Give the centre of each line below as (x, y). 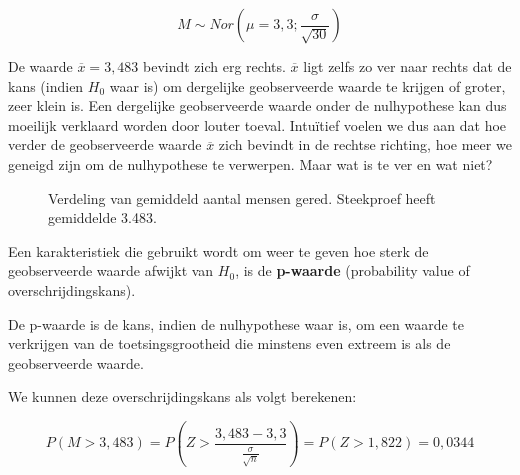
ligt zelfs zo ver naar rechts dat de (407, 66)
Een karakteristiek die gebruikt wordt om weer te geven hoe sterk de (218, 250)
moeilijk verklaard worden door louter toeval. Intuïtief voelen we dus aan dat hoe (257, 124)
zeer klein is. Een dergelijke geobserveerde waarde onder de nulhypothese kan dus (257, 105)
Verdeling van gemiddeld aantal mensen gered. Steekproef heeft (242, 197)
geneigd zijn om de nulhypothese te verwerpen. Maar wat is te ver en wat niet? (250, 163)
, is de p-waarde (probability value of (352, 270)
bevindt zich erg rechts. (214, 66)
